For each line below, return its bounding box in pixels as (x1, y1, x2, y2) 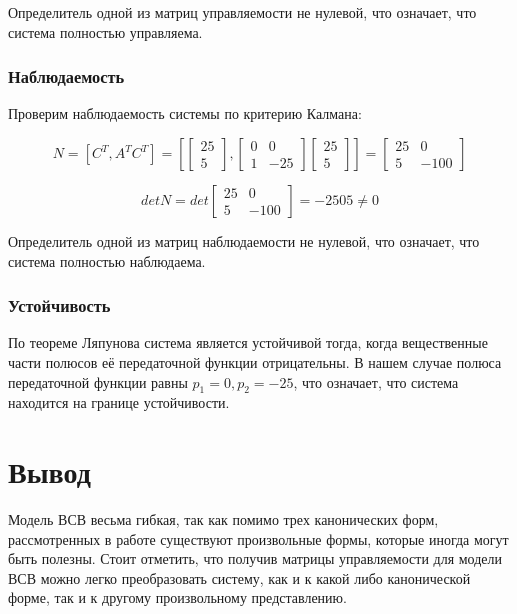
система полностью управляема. (8, 21, 203, 42)
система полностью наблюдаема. (8, 250, 206, 271)
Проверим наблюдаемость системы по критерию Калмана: (8, 103, 362, 124)
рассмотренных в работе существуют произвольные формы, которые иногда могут (8, 528, 509, 549)
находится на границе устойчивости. (8, 392, 230, 413)
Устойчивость (8, 293, 111, 318)
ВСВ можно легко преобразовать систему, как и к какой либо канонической (8, 567, 471, 588)
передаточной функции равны (8, 371, 188, 392)
